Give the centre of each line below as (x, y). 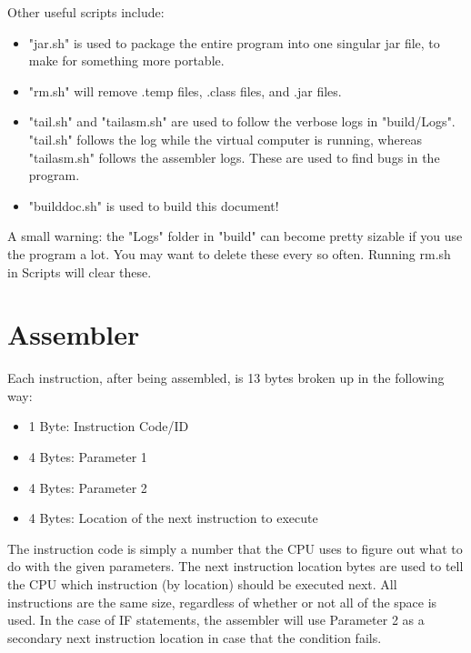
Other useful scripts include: (86, 12)
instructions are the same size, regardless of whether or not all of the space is (222, 602)
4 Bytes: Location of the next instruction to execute (173, 518)
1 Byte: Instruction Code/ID (109, 426)
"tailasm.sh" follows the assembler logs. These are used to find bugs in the (234, 157)
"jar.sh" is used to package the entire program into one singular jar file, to (234, 42)
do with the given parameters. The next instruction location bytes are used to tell (235, 566)
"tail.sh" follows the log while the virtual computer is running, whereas (225, 139)
